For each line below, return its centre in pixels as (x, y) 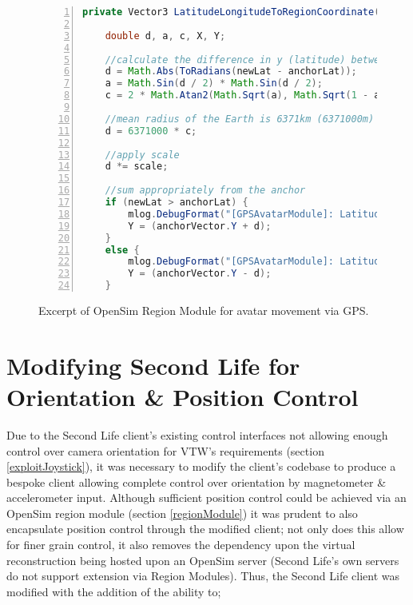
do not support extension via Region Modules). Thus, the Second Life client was (203, 576)
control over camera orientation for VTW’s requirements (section (165, 450)
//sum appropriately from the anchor (205, 191)
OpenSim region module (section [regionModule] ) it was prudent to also (182, 513)
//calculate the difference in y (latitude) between (248, 60)
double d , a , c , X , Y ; (165, 36)
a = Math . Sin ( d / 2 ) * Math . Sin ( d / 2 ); (214, 84)
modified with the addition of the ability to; (114, 591)
